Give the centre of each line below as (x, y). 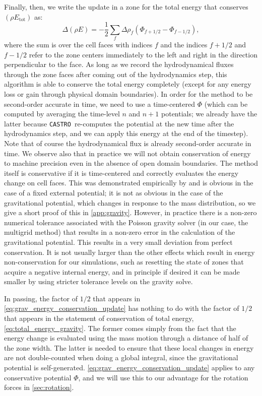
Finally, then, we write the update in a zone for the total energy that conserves (126, 7)
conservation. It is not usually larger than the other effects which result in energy (129, 252)
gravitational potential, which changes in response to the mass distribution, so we (130, 202)
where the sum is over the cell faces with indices (78, 44)
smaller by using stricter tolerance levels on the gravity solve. (99, 281)
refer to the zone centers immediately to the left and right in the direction (143, 54)
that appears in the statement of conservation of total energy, (99, 318)
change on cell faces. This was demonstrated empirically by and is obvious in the (129, 183)
